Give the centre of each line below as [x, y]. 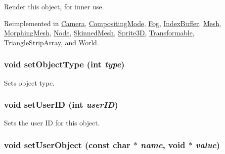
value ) [208, 144]
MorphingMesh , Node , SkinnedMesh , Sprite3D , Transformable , [99, 33]
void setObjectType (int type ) [64, 64]
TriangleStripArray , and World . [52, 42]
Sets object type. [29, 82]
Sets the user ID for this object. [52, 123]
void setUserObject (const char [67, 144]
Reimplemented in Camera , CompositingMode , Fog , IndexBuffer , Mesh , [113, 23]
